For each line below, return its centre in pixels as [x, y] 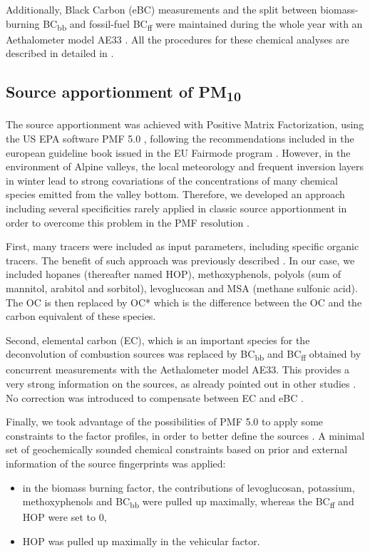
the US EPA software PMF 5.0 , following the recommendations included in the [180, 138]
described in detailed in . [60, 53]
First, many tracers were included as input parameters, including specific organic [183, 246]
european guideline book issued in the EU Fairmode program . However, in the [178, 152]
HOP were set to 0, [65, 517]
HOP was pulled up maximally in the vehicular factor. [141, 541]
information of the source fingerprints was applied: [116, 463]
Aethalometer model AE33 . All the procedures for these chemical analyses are [178, 39]
